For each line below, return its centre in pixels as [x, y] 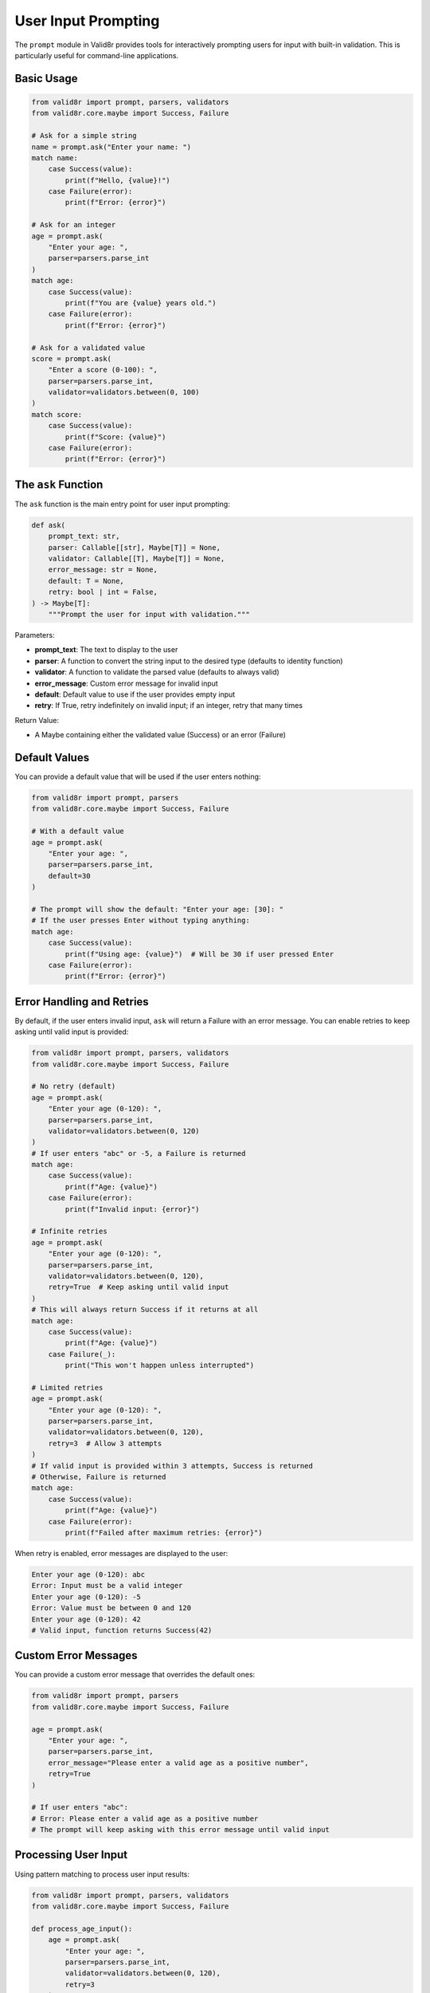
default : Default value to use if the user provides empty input [135, 694]
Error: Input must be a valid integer [107, 1586]
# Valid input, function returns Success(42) [122, 1630]
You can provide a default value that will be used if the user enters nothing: [138, 776]
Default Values [52, 757]
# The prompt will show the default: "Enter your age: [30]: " [158, 909]
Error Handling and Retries [82, 1002]
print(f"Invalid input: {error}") [132, 1209]
